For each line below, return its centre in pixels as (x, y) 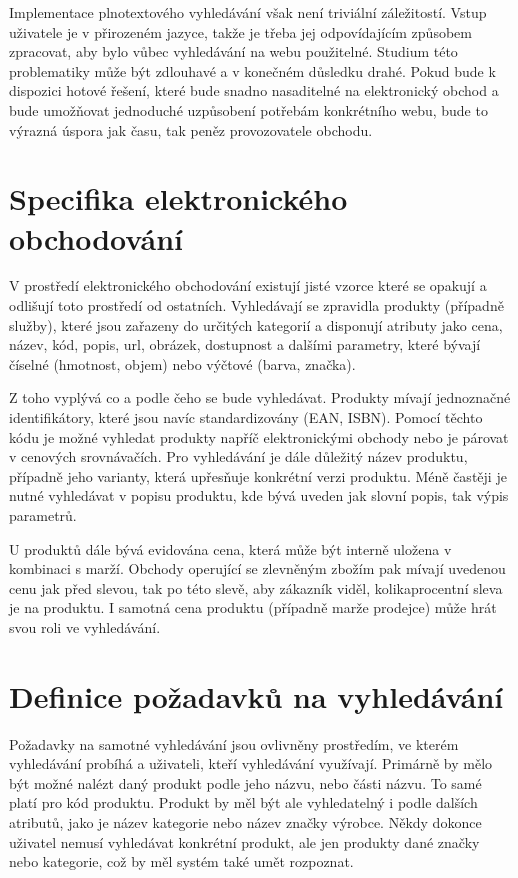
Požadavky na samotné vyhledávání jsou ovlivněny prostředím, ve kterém (234, 743)
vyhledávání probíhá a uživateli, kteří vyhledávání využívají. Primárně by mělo (251, 763)
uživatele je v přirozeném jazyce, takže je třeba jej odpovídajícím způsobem (240, 31)
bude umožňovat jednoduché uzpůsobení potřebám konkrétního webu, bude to (248, 109)
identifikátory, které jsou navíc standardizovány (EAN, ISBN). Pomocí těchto (246, 417)
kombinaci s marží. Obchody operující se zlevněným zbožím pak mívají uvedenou (257, 568)
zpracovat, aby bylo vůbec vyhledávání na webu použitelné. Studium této (233, 51)
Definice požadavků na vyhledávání (256, 695)
